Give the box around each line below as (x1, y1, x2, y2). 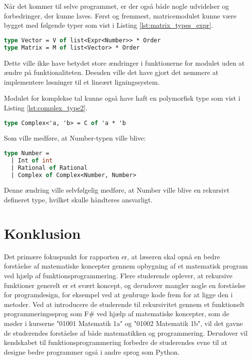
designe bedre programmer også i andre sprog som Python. (4, 346, 180, 357)
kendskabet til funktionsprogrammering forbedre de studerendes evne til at (4, 337, 228, 347)
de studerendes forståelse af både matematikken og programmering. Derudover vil (4, 327, 248, 338)
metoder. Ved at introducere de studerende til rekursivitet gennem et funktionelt (4, 299, 245, 309)
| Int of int (11, 157, 53, 164)
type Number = (4, 149, 50, 157)
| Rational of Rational (11, 164, 88, 171)
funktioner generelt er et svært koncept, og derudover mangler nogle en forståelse (4, 280, 246, 290)
